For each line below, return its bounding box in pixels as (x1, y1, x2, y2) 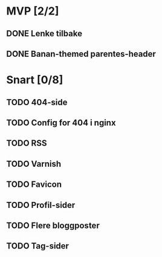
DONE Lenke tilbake (6, 28, 83, 39)
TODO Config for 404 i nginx (6, 117, 116, 128)
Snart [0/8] (6, 73, 63, 87)
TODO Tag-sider (6, 241, 70, 252)
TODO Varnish (6, 158, 62, 169)
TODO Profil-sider (6, 200, 76, 210)
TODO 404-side (6, 97, 68, 107)
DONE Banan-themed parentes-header (6, 48, 156, 59)
